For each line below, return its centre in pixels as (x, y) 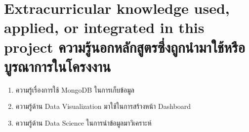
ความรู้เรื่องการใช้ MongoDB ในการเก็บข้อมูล (75, 89)
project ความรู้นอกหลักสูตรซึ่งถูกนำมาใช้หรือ (125, 47)
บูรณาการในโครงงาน (58, 66)
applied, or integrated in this (104, 27)
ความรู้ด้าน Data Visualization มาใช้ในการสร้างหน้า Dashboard (103, 106)
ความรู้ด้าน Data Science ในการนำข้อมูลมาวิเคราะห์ (83, 122)
